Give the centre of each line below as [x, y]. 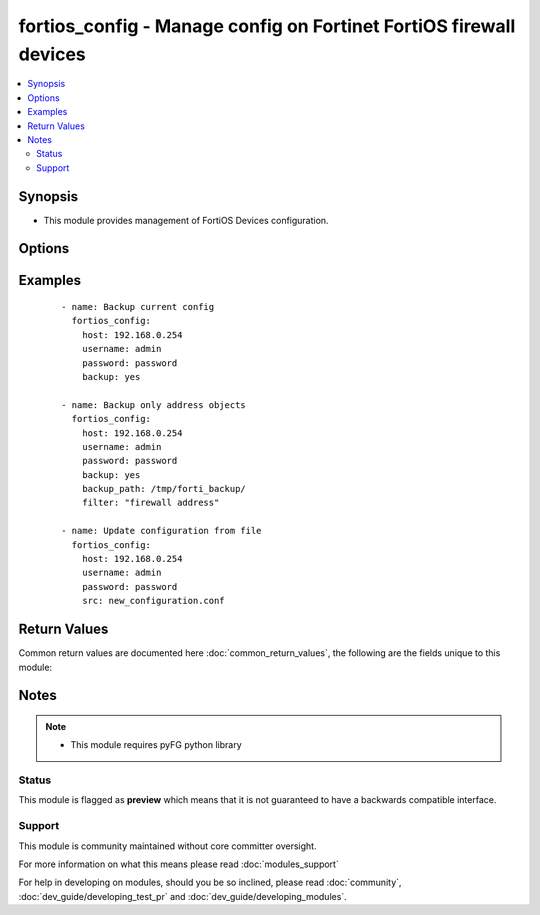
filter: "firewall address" [150, 503]
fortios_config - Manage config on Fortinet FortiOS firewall [267, 26]
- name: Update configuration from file [161, 531]
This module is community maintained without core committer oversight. [167, 846]
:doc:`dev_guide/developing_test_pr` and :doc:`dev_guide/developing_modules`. [182, 896]
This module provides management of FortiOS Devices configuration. [186, 220]
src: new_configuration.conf [153, 601]
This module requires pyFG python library [156, 745]
